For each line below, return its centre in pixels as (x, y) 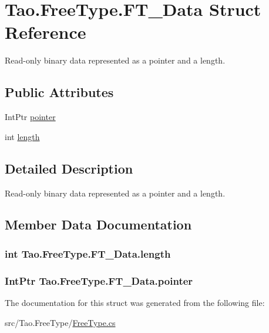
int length (22, 136)
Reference (46, 32)
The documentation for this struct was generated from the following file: (135, 302)
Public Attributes (59, 92)
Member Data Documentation (98, 224)
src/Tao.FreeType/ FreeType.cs (60, 322)
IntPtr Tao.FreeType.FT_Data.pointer (99, 280)
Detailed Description (69, 168)
